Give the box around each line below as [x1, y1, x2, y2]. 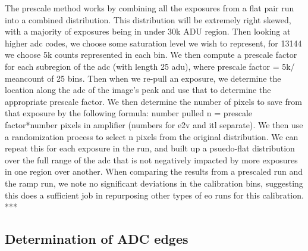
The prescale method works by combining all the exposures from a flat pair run [5, 2, 294, 14]
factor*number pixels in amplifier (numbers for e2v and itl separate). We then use [5, 118, 303, 131]
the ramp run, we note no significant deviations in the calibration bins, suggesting [5, 176, 303, 189]
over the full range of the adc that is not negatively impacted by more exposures [5, 153, 298, 166]
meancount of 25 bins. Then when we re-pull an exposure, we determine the [5, 72, 281, 84]
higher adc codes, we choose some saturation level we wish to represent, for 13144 [5, 36, 302, 49]
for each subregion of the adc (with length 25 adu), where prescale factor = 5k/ [5, 60, 295, 72]
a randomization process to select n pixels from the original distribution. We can [5, 130, 298, 142]
